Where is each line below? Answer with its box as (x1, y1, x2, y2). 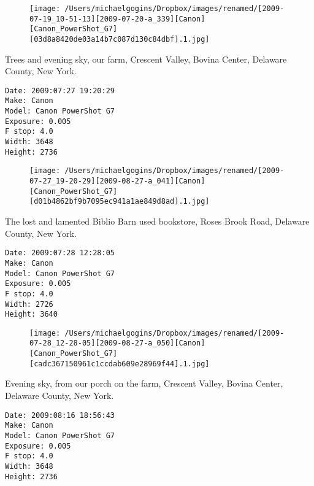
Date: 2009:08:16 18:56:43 (5, 411, 115, 420)
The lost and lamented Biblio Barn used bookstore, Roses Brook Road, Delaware (5, 215, 310, 228)
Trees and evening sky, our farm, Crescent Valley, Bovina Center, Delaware (5, 52, 287, 65)
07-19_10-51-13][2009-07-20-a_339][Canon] (29, 14, 205, 23)
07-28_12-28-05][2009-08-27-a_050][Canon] (29, 339, 205, 348)
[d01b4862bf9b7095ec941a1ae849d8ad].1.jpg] (29, 197, 210, 206)
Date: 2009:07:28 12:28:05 (5, 249, 115, 258)
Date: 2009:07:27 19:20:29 (5, 86, 115, 95)
